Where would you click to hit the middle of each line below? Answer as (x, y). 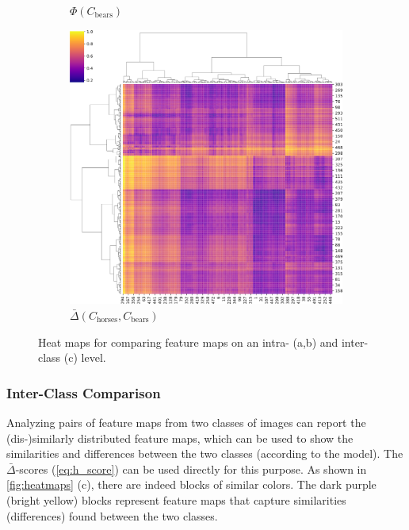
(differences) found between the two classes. (112, 515)
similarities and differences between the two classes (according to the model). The (205, 453)
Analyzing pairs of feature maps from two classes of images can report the (186, 422)
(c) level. (85, 357)
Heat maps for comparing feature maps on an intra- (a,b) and (188, 342)
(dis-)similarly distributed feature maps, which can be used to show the (180, 438)
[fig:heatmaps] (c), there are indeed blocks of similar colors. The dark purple (191, 484)
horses (107, 320)
